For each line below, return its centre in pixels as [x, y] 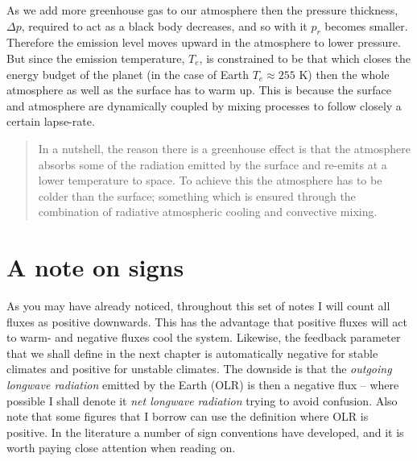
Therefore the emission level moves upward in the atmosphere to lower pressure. [204, 42]
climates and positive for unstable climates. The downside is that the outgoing [199, 369]
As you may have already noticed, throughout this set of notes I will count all [198, 306]
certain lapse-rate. [51, 121]
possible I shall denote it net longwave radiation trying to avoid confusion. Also [202, 400]
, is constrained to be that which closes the [305, 58]
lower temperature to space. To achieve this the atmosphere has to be [210, 180]
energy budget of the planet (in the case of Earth [128, 74]
